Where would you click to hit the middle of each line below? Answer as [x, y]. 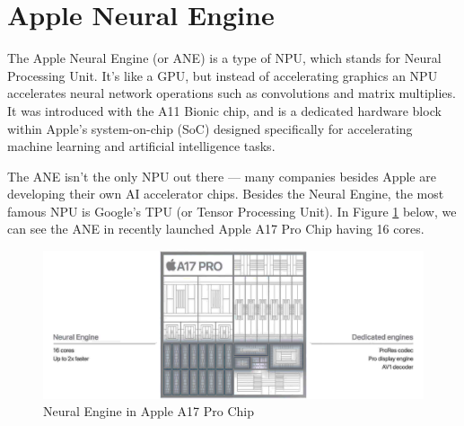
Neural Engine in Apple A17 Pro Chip [149, 411]
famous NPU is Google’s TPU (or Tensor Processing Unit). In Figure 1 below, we [232, 211]
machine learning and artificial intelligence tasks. [141, 146]
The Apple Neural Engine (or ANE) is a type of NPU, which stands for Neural [224, 58]
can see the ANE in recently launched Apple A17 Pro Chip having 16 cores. [216, 229]
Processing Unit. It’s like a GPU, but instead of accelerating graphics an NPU [223, 75]
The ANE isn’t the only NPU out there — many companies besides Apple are [222, 176]
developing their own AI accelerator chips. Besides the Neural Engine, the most [226, 194]
